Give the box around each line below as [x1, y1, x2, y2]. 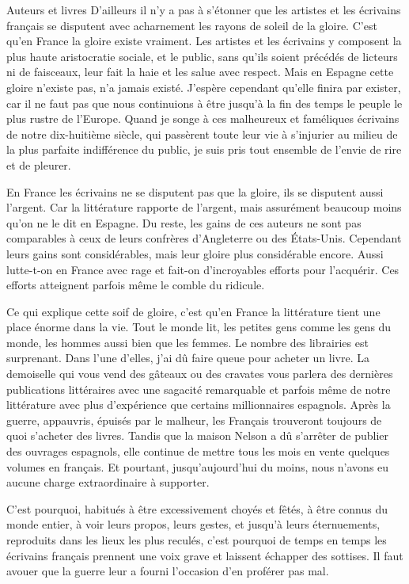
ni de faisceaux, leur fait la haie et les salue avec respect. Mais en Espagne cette [6, 63, 394, 80]
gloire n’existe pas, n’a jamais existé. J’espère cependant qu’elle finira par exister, [6, 78, 401, 95]
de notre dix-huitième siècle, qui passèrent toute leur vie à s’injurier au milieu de [6, 125, 398, 142]
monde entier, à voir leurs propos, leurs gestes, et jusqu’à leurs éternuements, [6, 516, 381, 532]
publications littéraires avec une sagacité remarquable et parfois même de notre [6, 380, 391, 397]
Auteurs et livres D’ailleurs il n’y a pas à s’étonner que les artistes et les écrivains [6, 2, 401, 17]
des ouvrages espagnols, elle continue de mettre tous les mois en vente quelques [6, 443, 390, 460]
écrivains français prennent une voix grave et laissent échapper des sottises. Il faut [6, 547, 403, 563]
